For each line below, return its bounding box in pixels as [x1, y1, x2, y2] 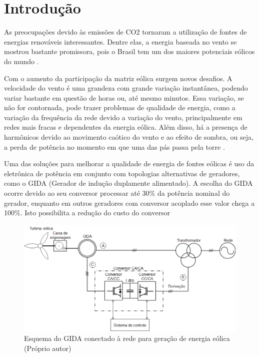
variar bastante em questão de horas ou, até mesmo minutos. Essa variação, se [4, 92, 244, 103]
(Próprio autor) [24, 342, 71, 353]
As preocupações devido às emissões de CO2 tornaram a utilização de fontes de [4, 27, 247, 37]
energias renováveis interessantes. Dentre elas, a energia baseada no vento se [4, 36, 237, 47]
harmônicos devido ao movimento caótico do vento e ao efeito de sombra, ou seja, [4, 132, 253, 142]
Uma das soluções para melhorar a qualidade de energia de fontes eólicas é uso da [4, 158, 254, 169]
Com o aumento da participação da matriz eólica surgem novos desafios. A [4, 73, 232, 83]
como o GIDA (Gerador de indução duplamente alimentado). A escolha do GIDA [4, 178, 253, 188]
